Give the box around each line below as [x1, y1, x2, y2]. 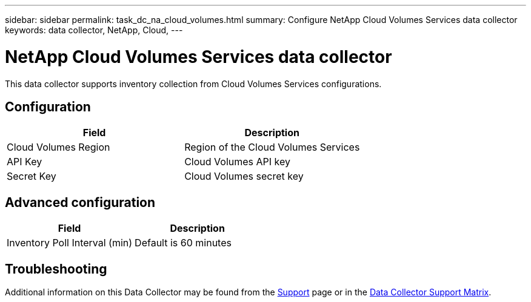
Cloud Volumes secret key [184, 170, 304, 183]
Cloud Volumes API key [184, 156, 291, 168]
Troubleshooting [5, 261, 107, 277]
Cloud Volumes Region [7, 141, 110, 154]
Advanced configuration [5, 194, 156, 210]
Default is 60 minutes [135, 237, 232, 249]
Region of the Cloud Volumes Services [184, 141, 360, 154]
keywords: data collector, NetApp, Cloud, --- [5, 25, 183, 35]
